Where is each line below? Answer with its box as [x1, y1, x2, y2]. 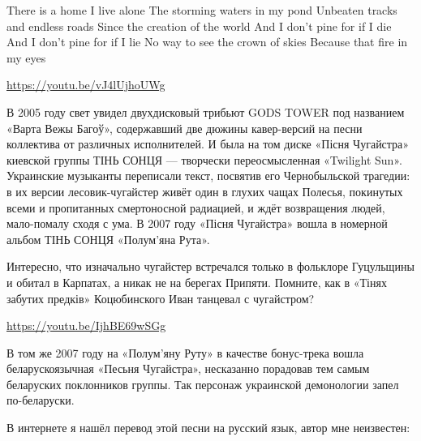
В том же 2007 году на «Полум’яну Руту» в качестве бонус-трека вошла [6, 344, 364, 361]
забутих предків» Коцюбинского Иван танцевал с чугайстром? [6, 289, 315, 306]
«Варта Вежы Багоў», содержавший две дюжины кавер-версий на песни [6, 119, 363, 136]
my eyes [6, 49, 46, 66]
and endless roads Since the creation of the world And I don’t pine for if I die [6, 17, 392, 34]
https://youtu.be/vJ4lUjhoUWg [6, 76, 165, 93]
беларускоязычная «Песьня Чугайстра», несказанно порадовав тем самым [6, 360, 370, 377]
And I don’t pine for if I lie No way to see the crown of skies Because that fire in [6, 33, 408, 50]
